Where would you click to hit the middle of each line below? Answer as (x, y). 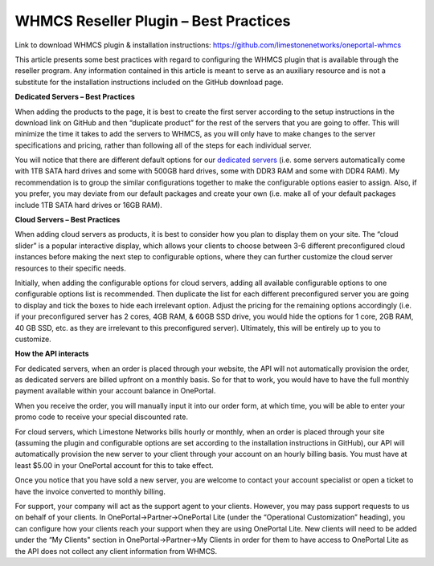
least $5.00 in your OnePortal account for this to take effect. (114, 465)
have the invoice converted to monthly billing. (90, 491)
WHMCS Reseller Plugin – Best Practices (153, 21)
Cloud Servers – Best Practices (68, 220)
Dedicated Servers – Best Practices (75, 97)
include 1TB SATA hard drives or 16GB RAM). (88, 205)
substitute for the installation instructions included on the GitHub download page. (149, 82)
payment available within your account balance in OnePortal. (115, 391)
